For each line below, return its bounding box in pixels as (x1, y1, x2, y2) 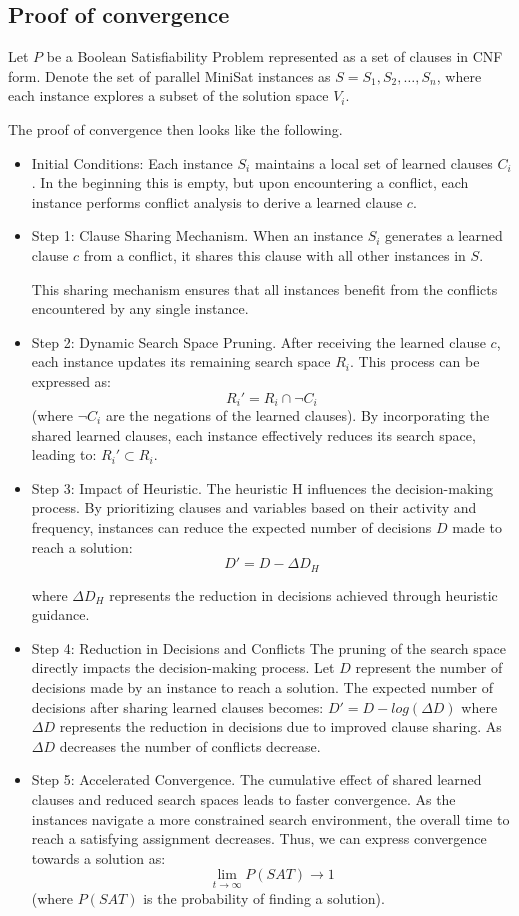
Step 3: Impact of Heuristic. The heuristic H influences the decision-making (31, 477, 493, 498)
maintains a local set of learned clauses (254, 152, 493, 173)
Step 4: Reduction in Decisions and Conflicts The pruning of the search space (31, 637, 506, 658)
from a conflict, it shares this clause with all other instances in (83, 244, 466, 265)
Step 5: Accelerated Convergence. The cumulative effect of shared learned (31, 769, 482, 790)
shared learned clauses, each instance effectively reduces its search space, (31, 424, 476, 445)
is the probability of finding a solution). (143, 887, 385, 908)
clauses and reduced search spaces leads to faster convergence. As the (31, 788, 456, 809)
